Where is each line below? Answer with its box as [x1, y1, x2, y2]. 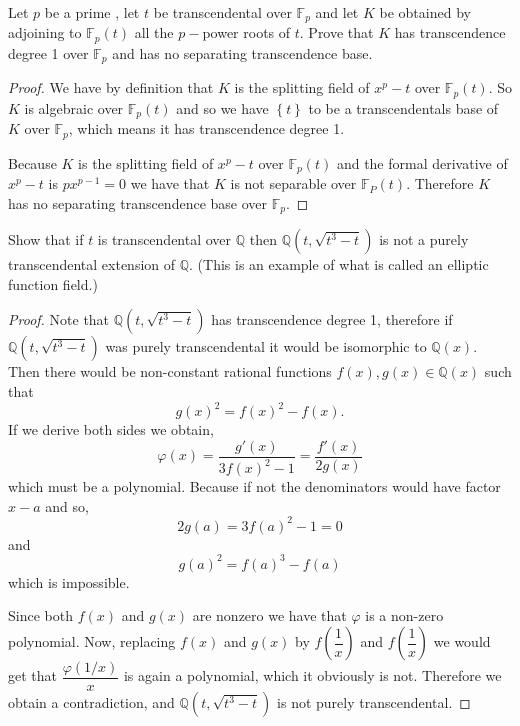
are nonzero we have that [192, 605, 347, 626]
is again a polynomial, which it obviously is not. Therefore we [123, 665, 502, 686]
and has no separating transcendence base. [112, 42, 373, 63]
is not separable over [230, 173, 357, 194]
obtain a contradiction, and [8, 692, 175, 713]
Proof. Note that [8, 309, 110, 330]
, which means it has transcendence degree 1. [68, 118, 345, 139]
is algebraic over [24, 97, 124, 118]
